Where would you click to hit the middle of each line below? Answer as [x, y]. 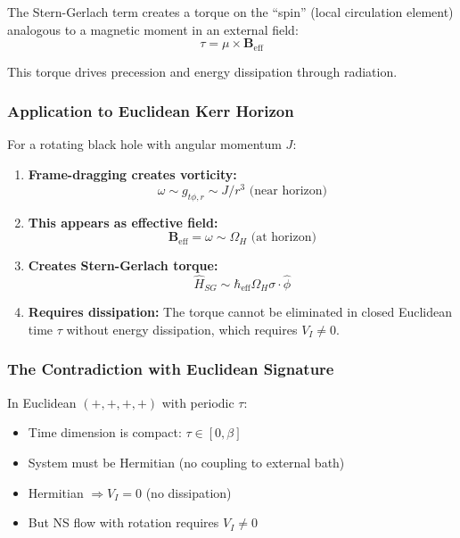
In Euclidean [42, 402]
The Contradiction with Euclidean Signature [171, 369]
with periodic [198, 402]
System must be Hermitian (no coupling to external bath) [186, 462]
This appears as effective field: [123, 222]
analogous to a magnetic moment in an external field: [153, 29]
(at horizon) [283, 238]
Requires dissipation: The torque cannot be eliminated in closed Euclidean [240, 312]
